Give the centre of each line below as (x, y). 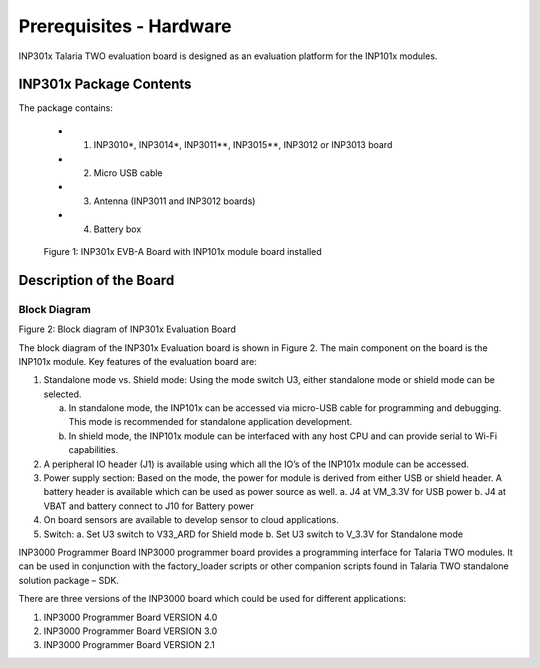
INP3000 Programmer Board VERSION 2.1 (129, 645)
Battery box (117, 229)
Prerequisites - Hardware (125, 26)
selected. (62, 394)
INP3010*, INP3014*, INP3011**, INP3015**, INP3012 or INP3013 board (243, 145)
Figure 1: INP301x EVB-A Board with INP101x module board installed (182, 251)
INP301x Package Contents (105, 84)
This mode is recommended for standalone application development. (210, 422)
